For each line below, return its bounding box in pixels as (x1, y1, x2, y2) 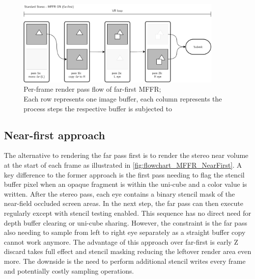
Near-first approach (4, 127, 105, 142)
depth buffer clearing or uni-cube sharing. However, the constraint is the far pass (4, 217, 247, 228)
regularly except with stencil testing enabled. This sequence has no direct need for (4, 208, 251, 218)
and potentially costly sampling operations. (4, 265, 134, 276)
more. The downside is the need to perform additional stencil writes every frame (4, 255, 246, 266)
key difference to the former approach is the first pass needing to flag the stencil (4, 169, 245, 179)
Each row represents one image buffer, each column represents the (24, 94, 222, 104)
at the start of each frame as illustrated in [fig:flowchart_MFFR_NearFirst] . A (4, 160, 242, 170)
